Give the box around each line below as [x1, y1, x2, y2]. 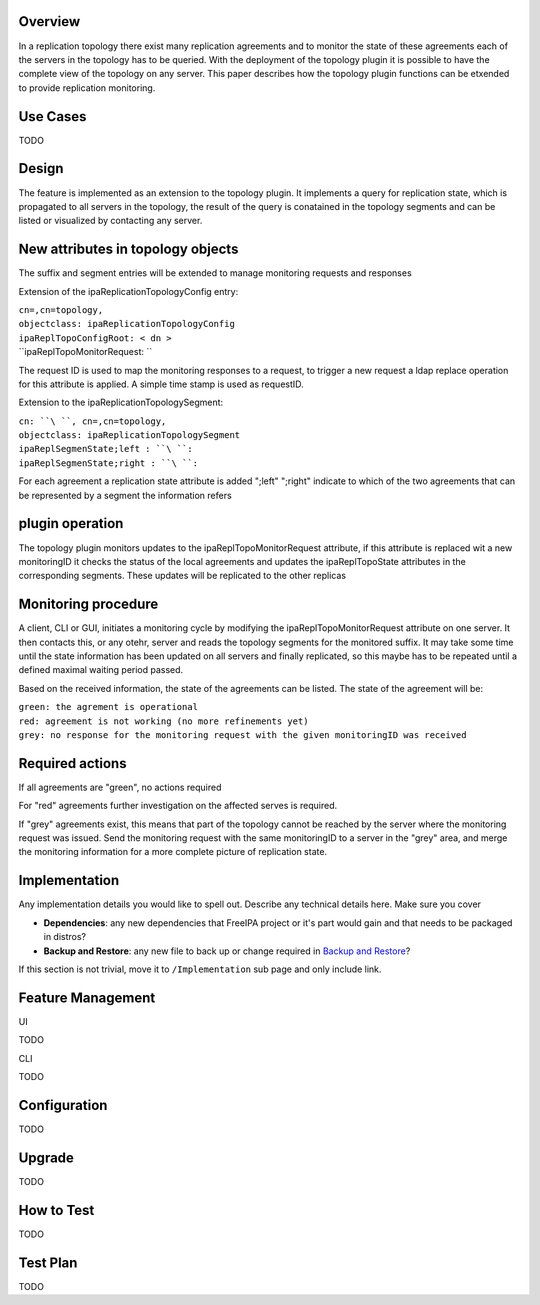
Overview [18, 13, 81, 30]
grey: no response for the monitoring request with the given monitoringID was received [18, 729, 467, 740]
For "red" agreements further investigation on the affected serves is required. [18, 800, 338, 812]
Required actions [18, 755, 127, 772]
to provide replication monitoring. [18, 81, 156, 94]
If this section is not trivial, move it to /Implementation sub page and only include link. [18, 963, 382, 975]
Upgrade [18, 1149, 75, 1166]
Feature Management [18, 989, 156, 1006]
